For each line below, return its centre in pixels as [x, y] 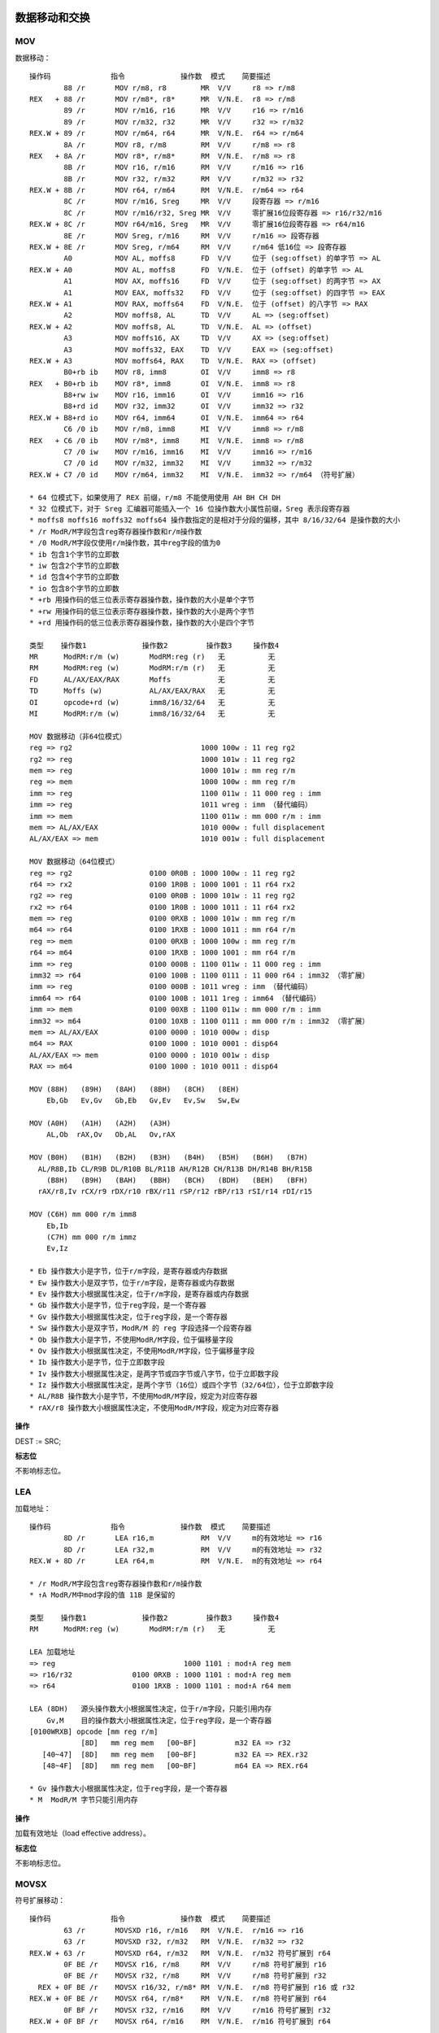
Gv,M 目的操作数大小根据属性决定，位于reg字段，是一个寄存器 [159, 1720]
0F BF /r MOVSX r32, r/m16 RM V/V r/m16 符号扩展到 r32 [197, 2010]
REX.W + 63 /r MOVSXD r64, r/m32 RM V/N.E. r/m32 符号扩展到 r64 [180, 1953]
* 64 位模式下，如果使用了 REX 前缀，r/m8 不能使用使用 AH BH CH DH [155, 497]
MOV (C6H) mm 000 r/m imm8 [83, 1215]
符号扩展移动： [40, 1900]
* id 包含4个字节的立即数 [74, 577]
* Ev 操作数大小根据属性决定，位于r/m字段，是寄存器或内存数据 [139, 1294]
